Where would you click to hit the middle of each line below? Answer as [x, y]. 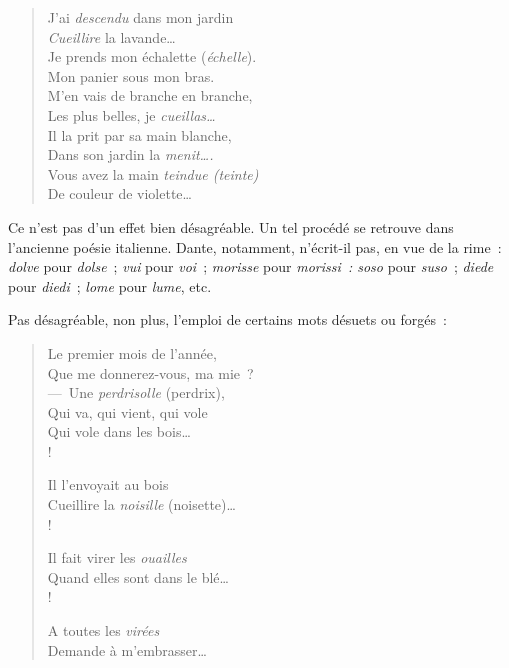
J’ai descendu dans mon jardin [140, 17]
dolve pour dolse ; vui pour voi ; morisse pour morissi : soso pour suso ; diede [251, 266]
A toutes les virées [103, 630]
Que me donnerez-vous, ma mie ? [150, 372]
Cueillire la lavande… [111, 36]
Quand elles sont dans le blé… [138, 576]
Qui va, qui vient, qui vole [127, 411]
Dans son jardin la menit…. [130, 154]
